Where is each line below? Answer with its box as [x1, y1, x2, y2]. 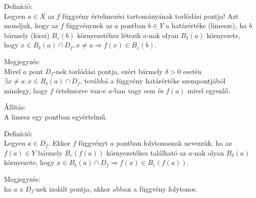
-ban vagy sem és [112, 85, 164, 95]
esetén [183, 66, 202, 76]
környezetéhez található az [106, 147, 187, 158]
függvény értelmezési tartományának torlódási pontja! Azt [62, 10, 239, 21]
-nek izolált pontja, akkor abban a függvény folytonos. [34, 183, 198, 194]
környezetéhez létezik [77, 30, 141, 40]
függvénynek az [66, 20, 112, 31]
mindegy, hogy [4, 85, 48, 95]
